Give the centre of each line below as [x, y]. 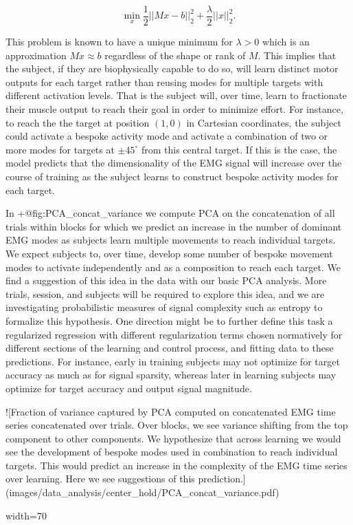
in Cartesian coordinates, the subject [264, 122]
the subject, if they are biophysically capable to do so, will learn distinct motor [172, 68]
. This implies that [297, 55]
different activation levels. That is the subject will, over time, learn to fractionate [176, 95]
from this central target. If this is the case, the [239, 149]
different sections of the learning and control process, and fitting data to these [170, 348]
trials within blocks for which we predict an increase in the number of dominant [174, 226]
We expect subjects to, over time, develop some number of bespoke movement [169, 253]
